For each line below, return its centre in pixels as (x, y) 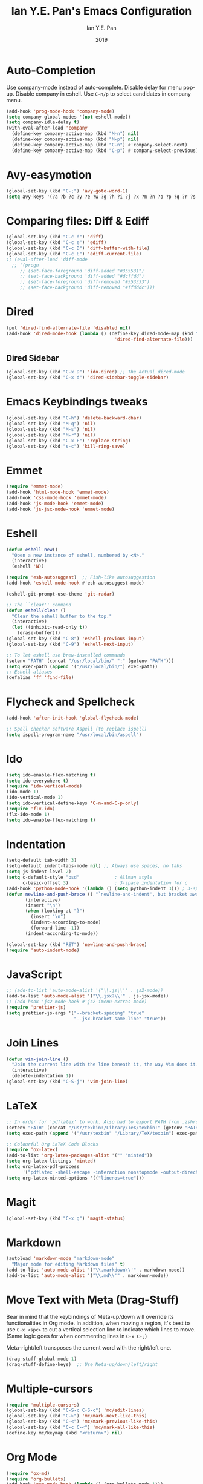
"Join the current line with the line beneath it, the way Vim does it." (106, 1065)
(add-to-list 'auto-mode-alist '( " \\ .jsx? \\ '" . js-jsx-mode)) (88, 996)
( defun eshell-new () (32, 550)
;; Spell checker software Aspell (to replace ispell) (77, 729)
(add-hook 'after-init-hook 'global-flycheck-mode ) (72, 718)
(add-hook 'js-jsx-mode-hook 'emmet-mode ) (60, 509)
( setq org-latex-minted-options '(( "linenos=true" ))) (76, 1178)
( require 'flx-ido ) (31, 809)
